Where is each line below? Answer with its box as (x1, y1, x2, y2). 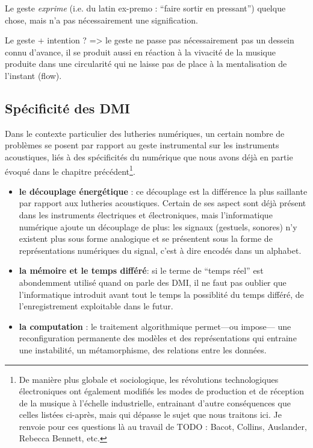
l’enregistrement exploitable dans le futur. (19, 300, 173, 312)
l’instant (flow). (5, 69, 62, 81)
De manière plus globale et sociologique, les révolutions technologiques (19, 373, 279, 385)
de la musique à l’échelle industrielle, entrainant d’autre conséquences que (19, 396, 291, 409)
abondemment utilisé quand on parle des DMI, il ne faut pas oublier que (19, 276, 287, 288)
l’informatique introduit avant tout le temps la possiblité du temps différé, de (19, 288, 304, 300)
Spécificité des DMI (5, 98, 131, 117)
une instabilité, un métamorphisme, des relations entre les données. (19, 343, 267, 356)
